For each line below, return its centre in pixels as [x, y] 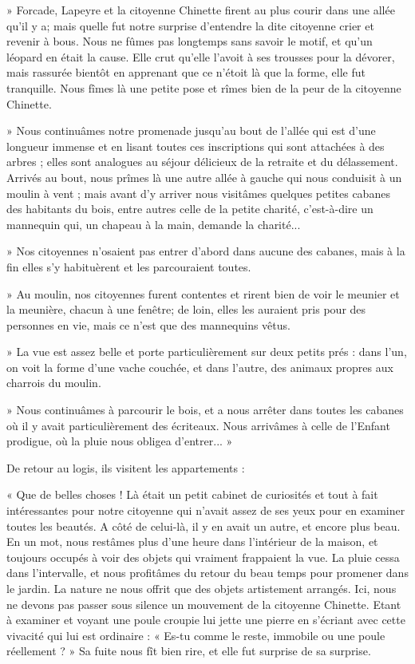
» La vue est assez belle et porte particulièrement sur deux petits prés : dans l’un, [207, 352]
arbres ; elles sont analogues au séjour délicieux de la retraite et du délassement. [202, 162]
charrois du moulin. [54, 383]
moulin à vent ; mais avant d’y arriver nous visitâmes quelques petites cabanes [198, 193]
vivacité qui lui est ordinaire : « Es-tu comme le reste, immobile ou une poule [196, 635]
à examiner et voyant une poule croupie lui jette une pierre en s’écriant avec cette [206, 620]
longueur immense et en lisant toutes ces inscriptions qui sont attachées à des [196, 146]
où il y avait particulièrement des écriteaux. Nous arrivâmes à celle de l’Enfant [198, 425]
